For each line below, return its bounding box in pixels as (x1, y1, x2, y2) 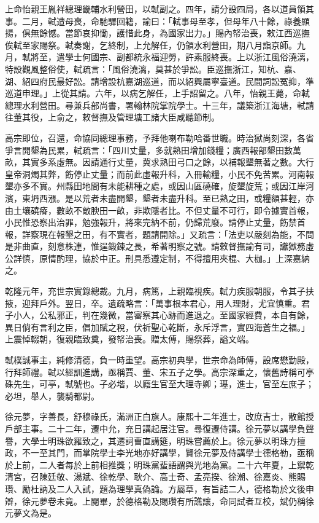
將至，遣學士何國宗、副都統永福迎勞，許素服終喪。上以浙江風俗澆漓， (30, 50, 314, 63)
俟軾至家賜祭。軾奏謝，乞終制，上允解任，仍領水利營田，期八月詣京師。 (5, 38, 297, 51)
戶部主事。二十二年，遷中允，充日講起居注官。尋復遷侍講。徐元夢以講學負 (5, 422, 306, 435)
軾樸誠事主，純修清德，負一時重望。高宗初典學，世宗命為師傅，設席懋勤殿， (5, 353, 314, 366)
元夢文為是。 (5, 506, 56, 519)
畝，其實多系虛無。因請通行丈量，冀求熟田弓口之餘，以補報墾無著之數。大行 (5, 155, 314, 168)
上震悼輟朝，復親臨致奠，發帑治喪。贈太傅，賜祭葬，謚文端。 (5, 332, 254, 345)
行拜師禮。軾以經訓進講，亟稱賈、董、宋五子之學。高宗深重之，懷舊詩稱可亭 (5, 365, 314, 378)
